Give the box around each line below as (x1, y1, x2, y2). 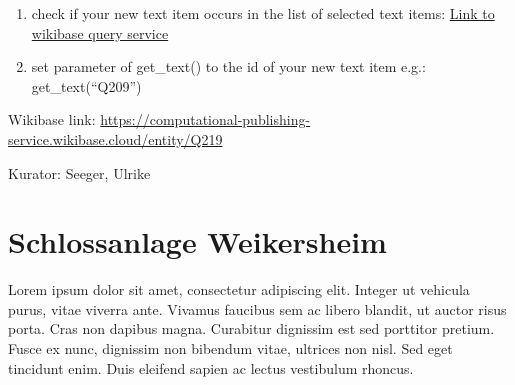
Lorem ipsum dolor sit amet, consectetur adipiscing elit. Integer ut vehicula (8, 279, 470, 300)
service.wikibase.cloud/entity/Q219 (8, 128, 223, 149)
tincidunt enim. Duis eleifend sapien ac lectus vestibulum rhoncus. (8, 357, 414, 378)
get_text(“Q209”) (31, 75, 142, 96)
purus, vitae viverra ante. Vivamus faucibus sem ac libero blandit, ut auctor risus (8, 298, 507, 319)
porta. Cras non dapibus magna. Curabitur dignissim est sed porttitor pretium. (8, 318, 495, 339)
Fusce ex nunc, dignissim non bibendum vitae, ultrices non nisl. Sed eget (8, 338, 453, 359)
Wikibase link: (8, 109, 96, 130)
